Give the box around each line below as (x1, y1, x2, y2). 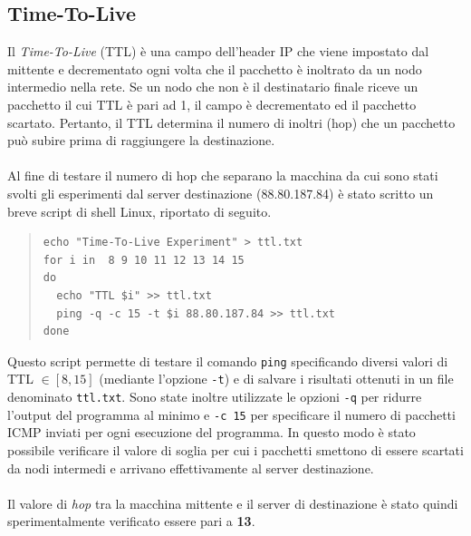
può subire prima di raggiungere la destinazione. (7, 131, 275, 150)
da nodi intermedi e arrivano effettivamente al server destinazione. (7, 458, 374, 477)
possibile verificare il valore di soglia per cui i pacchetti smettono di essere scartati (7, 440, 464, 459)
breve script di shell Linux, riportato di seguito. (7, 201, 272, 220)
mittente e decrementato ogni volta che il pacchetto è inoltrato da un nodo (7, 59, 422, 78)
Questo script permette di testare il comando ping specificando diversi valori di (7, 351, 448, 370)
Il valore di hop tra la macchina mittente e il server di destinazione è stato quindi (7, 493, 458, 512)
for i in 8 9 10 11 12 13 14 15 (43, 253, 245, 267)
